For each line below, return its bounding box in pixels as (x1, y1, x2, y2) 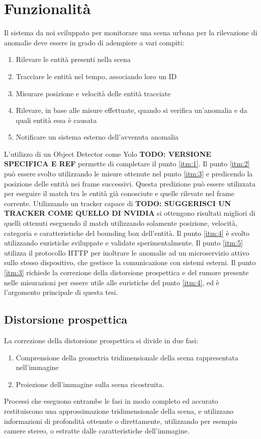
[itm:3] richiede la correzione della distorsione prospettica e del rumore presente (4, 267, 249, 277)
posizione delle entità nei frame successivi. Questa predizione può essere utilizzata (4, 178, 255, 189)
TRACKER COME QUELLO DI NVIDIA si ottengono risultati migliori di (4, 208, 255, 218)
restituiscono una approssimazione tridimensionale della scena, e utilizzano (4, 405, 234, 416)
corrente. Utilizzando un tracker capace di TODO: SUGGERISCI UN (4, 198, 231, 208)
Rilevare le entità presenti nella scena (16, 54, 131, 65)
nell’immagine (16, 362, 59, 372)
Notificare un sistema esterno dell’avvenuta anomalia (16, 132, 179, 142)
